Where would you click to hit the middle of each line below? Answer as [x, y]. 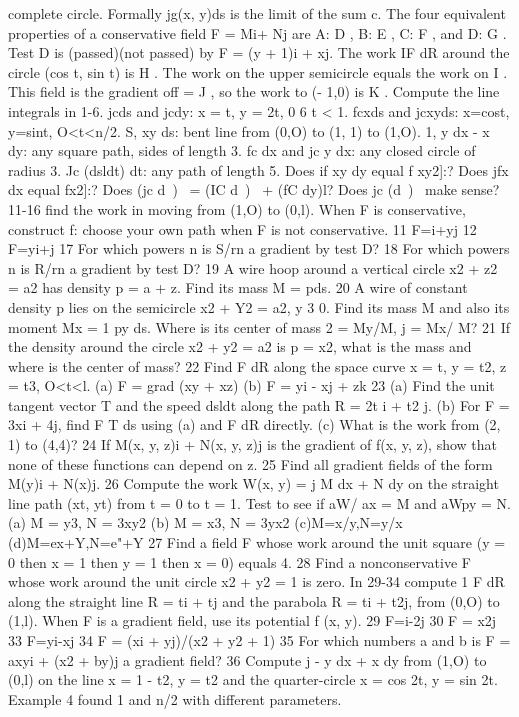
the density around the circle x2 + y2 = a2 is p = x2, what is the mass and [240, 346]
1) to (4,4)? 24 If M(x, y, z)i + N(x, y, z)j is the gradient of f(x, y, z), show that [253, 444]
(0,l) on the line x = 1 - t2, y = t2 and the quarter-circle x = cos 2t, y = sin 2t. [253, 679]
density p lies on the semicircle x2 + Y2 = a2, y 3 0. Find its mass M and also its [259, 306]
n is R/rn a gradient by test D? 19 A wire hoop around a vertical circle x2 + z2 [253, 267]
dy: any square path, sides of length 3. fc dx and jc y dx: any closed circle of [242, 150]
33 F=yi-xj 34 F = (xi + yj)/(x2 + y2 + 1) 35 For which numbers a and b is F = [259, 640]
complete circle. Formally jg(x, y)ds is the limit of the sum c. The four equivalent [257, 13]
